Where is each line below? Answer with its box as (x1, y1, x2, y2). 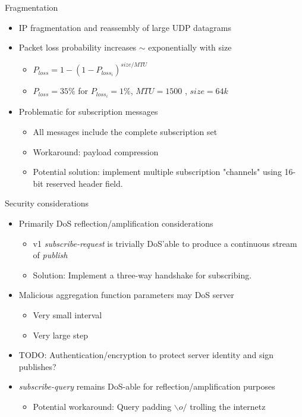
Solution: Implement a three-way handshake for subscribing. (33, 268, 252, 281)
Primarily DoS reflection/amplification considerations (18, 217, 213, 229)
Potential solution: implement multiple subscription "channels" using (33, 165, 282, 178)
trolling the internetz (190, 400, 266, 412)
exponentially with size (148, 41, 232, 54)
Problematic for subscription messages (18, 105, 158, 118)
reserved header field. (46, 177, 123, 189)
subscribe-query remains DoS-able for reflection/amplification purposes (18, 380, 275, 393)
